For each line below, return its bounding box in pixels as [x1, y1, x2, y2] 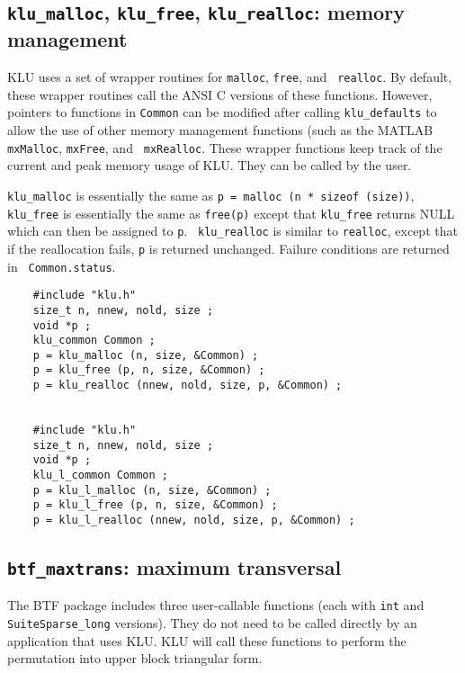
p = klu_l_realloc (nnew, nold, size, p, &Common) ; [32, 514, 355, 527]
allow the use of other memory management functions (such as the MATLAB [7, 121, 434, 139]
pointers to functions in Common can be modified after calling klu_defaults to [7, 103, 437, 121]
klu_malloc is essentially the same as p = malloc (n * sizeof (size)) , [7, 185, 415, 204]
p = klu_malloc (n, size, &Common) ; [32, 348, 259, 362]
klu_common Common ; [32, 334, 156, 347]
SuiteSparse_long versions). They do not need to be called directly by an [7, 614, 417, 633]
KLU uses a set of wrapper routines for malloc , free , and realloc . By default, [7, 67, 452, 86]
